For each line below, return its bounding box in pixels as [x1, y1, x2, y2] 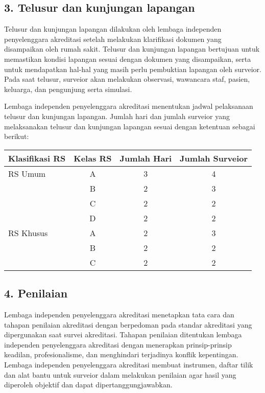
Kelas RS [74, 152, 112, 164]
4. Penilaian [4, 285, 68, 301]
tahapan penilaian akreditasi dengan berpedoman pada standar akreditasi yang [4, 319, 252, 330]
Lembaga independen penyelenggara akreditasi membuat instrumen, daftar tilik [4, 359, 253, 369]
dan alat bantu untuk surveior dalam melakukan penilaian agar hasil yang [4, 369, 236, 380]
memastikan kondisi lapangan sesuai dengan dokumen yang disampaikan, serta [4, 53, 251, 64]
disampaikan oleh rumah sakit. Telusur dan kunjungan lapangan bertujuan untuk [4, 43, 260, 54]
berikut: [4, 131, 29, 142]
